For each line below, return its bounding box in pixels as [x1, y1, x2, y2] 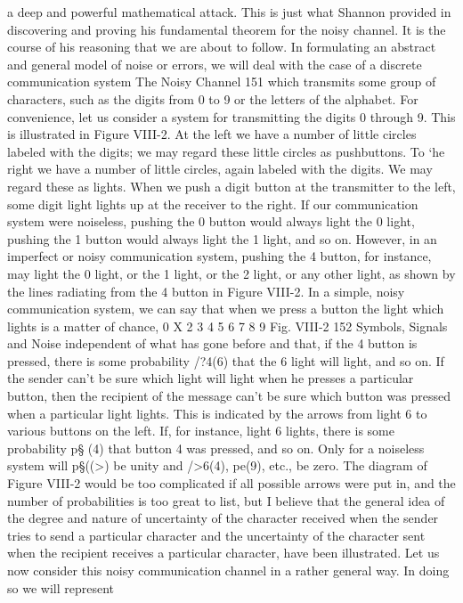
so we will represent [7, 578, 114, 597]
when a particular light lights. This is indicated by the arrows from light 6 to [7, 403, 427, 422]
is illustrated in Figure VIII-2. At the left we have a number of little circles [7, 125, 417, 143]
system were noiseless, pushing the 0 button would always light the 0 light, [7, 212, 415, 231]
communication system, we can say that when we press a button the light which [7, 299, 444, 318]
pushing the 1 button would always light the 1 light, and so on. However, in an [7, 229, 437, 248]
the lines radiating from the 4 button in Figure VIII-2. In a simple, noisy [7, 281, 405, 300]
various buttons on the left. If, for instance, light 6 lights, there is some [7, 421, 394, 440]
